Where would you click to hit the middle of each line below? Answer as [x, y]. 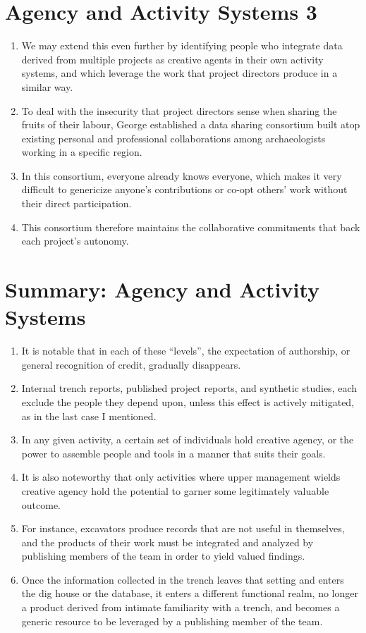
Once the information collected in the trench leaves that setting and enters [183, 579]
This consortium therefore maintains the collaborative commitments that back [191, 227]
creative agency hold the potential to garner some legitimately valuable [175, 490]
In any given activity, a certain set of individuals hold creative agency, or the [188, 440]
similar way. [47, 86]
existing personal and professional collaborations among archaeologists [173, 138]
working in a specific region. [82, 152]
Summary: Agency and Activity [163, 289]
